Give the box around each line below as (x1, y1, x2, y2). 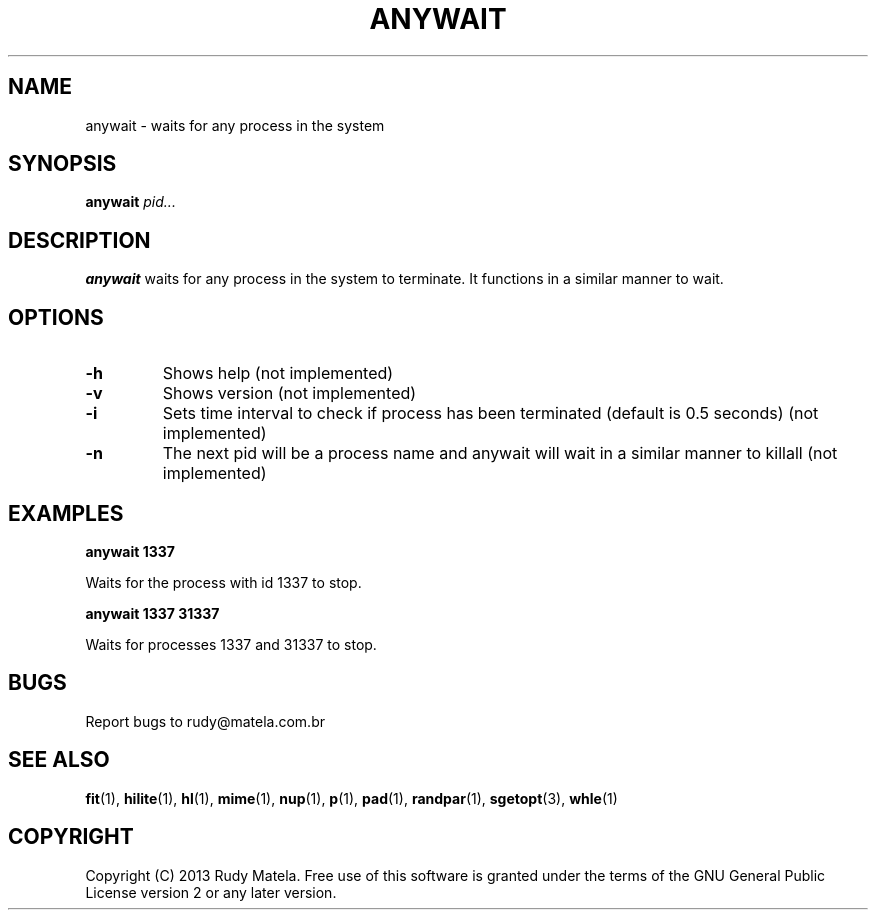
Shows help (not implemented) (162, 363, 394, 384)
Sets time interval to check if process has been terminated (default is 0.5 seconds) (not (162, 403, 819, 424)
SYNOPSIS (8, 151, 117, 177)
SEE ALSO (8, 747, 110, 773)
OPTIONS (8, 304, 104, 330)
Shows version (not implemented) (162, 383, 417, 404)
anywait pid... (85, 193, 176, 211)
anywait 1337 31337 (85, 604, 220, 622)
